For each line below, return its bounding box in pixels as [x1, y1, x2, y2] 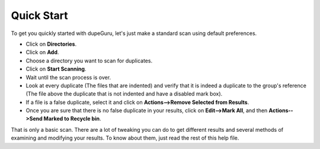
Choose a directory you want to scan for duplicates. [25, 57, 153, 64]
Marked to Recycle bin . [43, 115, 101, 122]
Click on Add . [25, 49, 59, 56]
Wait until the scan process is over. [25, 74, 111, 81]
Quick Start [11, 9, 68, 22]
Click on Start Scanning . [25, 65, 87, 72]
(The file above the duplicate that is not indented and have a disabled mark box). [25, 90, 223, 97]
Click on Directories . [25, 40, 77, 47]
